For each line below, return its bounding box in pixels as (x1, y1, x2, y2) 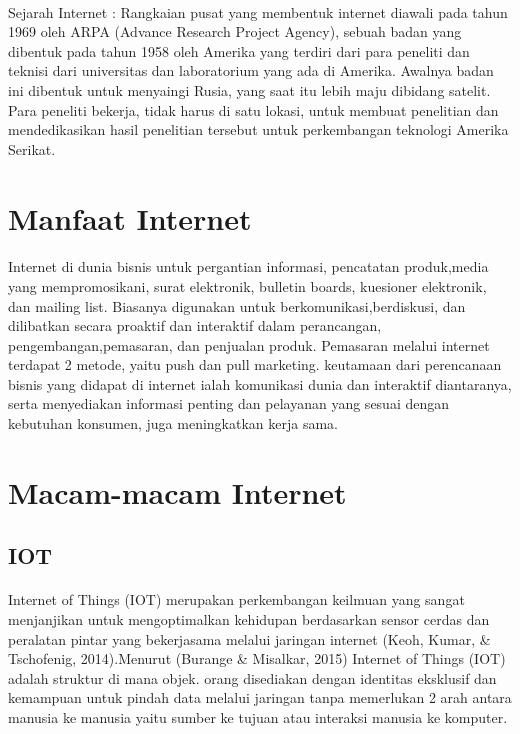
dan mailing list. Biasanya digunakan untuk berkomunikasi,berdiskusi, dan (8, 295, 466, 316)
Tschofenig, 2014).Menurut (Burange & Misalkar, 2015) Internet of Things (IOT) (8, 648, 506, 669)
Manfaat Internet (8, 197, 252, 238)
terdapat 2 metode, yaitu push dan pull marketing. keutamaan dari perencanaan (8, 354, 502, 375)
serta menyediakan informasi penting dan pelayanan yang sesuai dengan (8, 393, 450, 414)
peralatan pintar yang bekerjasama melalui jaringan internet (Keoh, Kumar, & (8, 628, 491, 649)
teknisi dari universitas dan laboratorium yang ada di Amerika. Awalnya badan (8, 60, 494, 81)
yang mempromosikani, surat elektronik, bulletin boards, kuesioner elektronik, (8, 275, 487, 296)
